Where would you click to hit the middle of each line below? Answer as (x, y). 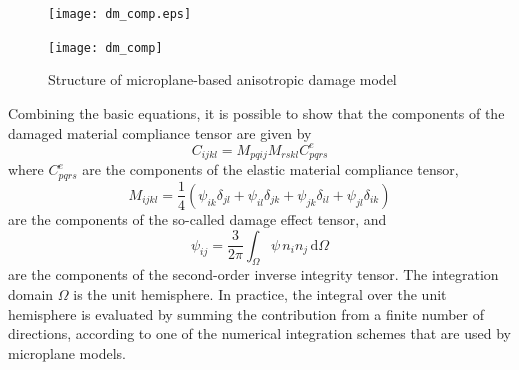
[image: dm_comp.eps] (120, 14)
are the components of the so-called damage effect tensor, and (197, 218)
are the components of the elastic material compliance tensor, (270, 169)
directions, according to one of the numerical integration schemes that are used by (259, 333)
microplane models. (67, 352)
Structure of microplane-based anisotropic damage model (222, 79)
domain (31, 293)
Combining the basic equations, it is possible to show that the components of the (256, 112)
